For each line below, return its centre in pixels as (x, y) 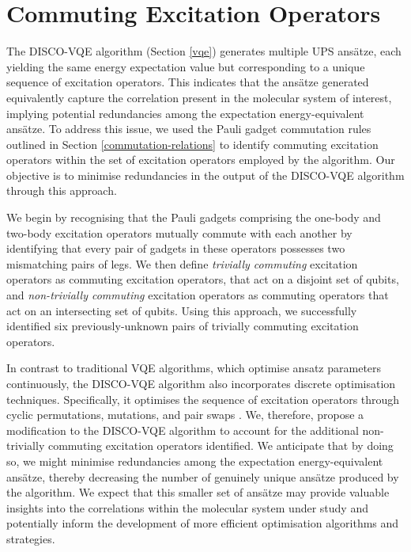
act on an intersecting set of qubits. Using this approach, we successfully (182, 310)
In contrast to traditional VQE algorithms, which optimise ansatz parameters (194, 368)
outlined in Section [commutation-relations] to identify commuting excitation (192, 144)
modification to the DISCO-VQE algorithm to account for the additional (183, 430)
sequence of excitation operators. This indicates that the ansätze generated (188, 82)
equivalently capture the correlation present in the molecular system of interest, (199, 97)
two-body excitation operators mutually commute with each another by (179, 232)
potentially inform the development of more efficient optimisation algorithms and (203, 523)
